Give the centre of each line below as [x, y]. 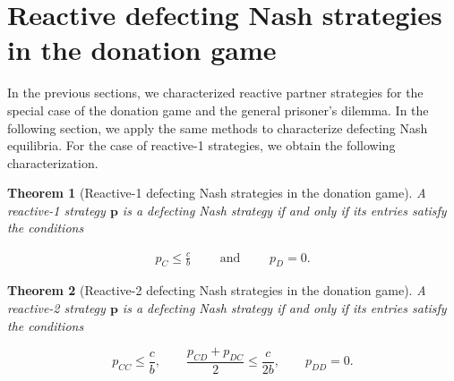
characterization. [53, 162]
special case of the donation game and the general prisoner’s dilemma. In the [218, 110]
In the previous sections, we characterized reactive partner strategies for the [215, 93]
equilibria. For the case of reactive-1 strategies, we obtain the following [201, 145]
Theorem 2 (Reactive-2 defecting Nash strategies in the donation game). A [217, 290]
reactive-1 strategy [56, 210]
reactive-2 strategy [56, 308]
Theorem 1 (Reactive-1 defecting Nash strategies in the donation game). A [217, 193]
